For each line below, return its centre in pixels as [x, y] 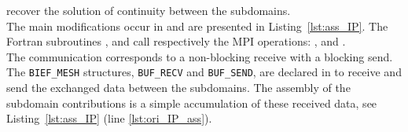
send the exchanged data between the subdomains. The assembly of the [178, 88]
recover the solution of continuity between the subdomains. [149, 10]
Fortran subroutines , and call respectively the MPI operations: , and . [176, 41]
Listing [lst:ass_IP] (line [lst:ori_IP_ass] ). [109, 118]
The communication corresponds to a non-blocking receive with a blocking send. [200, 56]
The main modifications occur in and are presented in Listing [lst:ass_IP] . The [197, 26]
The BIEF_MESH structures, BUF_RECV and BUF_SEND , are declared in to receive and [204, 72]
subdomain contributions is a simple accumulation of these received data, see [192, 103]
